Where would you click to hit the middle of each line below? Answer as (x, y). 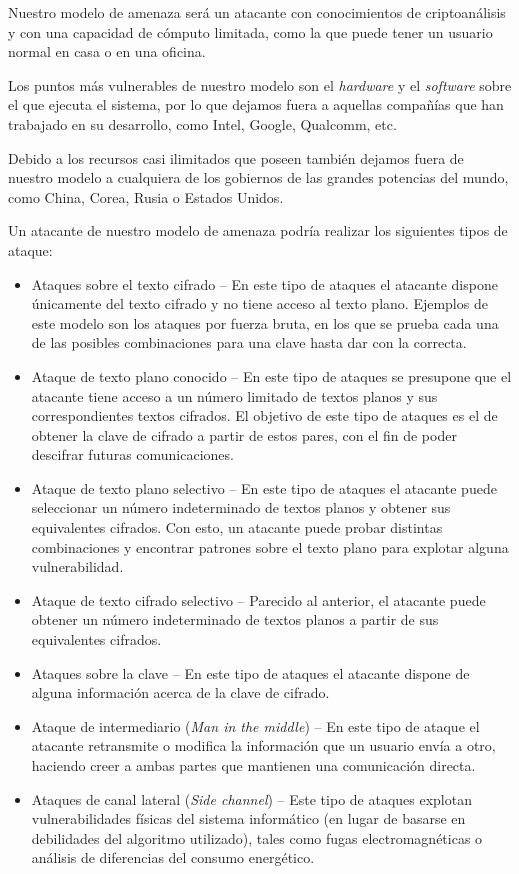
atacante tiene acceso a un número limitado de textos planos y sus (234, 395)
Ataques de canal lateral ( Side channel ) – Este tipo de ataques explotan (251, 798)
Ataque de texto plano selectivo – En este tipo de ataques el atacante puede (264, 487)
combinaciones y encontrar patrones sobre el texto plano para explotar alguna (270, 546)
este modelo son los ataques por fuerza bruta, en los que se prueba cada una (265, 322)
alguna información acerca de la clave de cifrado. (180, 692)
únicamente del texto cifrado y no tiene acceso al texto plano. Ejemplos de (259, 303)
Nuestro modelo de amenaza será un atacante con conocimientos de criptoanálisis (257, 12)
